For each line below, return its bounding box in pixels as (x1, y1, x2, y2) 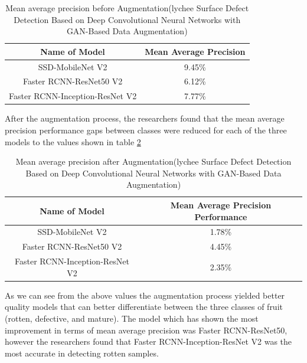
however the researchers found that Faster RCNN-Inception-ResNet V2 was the (5, 335, 292, 348)
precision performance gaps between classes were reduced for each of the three (5, 124, 287, 136)
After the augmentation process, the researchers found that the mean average (5, 112, 285, 125)
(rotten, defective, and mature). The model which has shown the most (5, 312, 259, 324)
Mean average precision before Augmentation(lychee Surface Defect (5, 2, 249, 14)
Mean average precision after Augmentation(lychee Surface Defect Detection (15, 155, 292, 168)
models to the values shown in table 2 (5, 135, 141, 148)
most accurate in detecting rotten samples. (5, 346, 159, 359)
